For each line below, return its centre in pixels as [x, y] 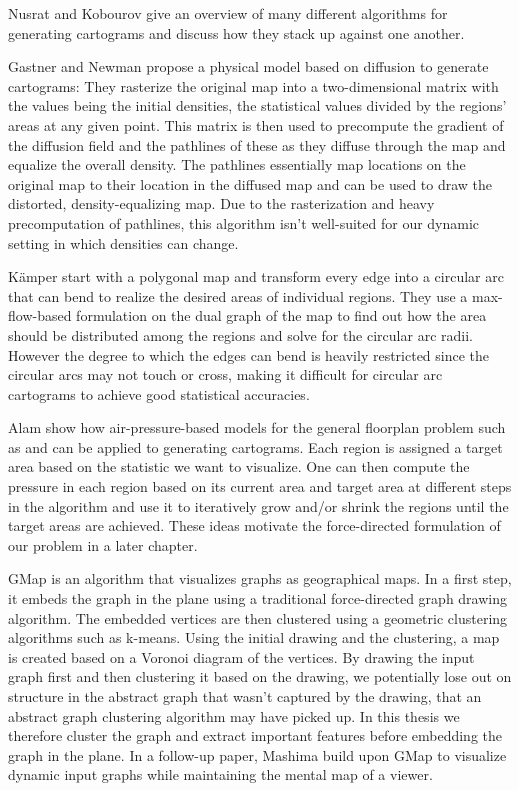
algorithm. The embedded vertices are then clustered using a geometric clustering [258, 617]
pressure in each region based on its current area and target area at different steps [260, 486]
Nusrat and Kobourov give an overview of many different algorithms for [228, 13]
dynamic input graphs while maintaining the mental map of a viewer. [220, 774]
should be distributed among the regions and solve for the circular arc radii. [240, 334]
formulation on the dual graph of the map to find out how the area [281, 315]
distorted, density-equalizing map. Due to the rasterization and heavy [221, 203]
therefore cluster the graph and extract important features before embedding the [255, 735]
